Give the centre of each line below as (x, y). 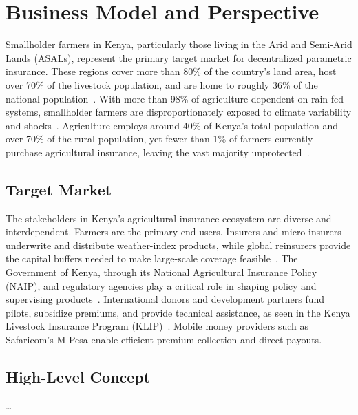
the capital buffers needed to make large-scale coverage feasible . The (152, 258)
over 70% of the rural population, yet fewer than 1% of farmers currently (159, 139)
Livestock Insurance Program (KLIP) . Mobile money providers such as (157, 326)
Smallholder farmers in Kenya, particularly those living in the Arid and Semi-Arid (179, 44)
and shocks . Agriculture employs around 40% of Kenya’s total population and (172, 125)
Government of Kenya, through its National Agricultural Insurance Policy (161, 272)
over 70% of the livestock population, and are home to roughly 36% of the (162, 84)
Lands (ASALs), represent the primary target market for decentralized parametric (179, 57)
